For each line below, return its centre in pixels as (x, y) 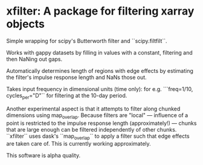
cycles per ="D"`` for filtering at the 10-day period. (67, 96)
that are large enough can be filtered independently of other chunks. (92, 129)
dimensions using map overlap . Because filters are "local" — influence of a (97, 116)
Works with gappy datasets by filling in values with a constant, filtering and (99, 52)
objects (26, 24)
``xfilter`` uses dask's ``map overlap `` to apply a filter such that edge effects (98, 136)
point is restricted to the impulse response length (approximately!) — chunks (101, 123)
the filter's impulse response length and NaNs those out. (76, 77)
